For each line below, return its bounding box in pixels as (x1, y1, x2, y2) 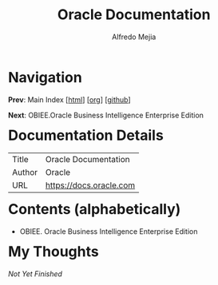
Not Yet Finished (8, 269, 63, 279)
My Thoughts (8, 243, 99, 261)
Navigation (8, 68, 82, 86)
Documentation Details (8, 126, 164, 144)
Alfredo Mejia (112, 32, 157, 42)
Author (12, 167, 38, 178)
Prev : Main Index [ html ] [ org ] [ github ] (8, 94, 131, 105)
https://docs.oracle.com (45, 180, 136, 191)
